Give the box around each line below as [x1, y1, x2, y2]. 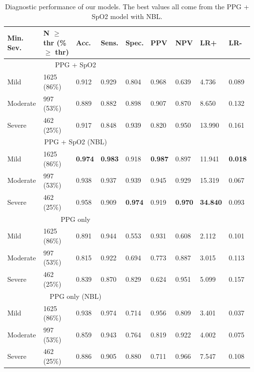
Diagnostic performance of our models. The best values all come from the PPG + [5, 1, 249, 11]
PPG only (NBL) [49, 291, 102, 301]
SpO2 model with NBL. [91, 11, 163, 21]
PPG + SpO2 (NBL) [44, 137, 107, 147]
